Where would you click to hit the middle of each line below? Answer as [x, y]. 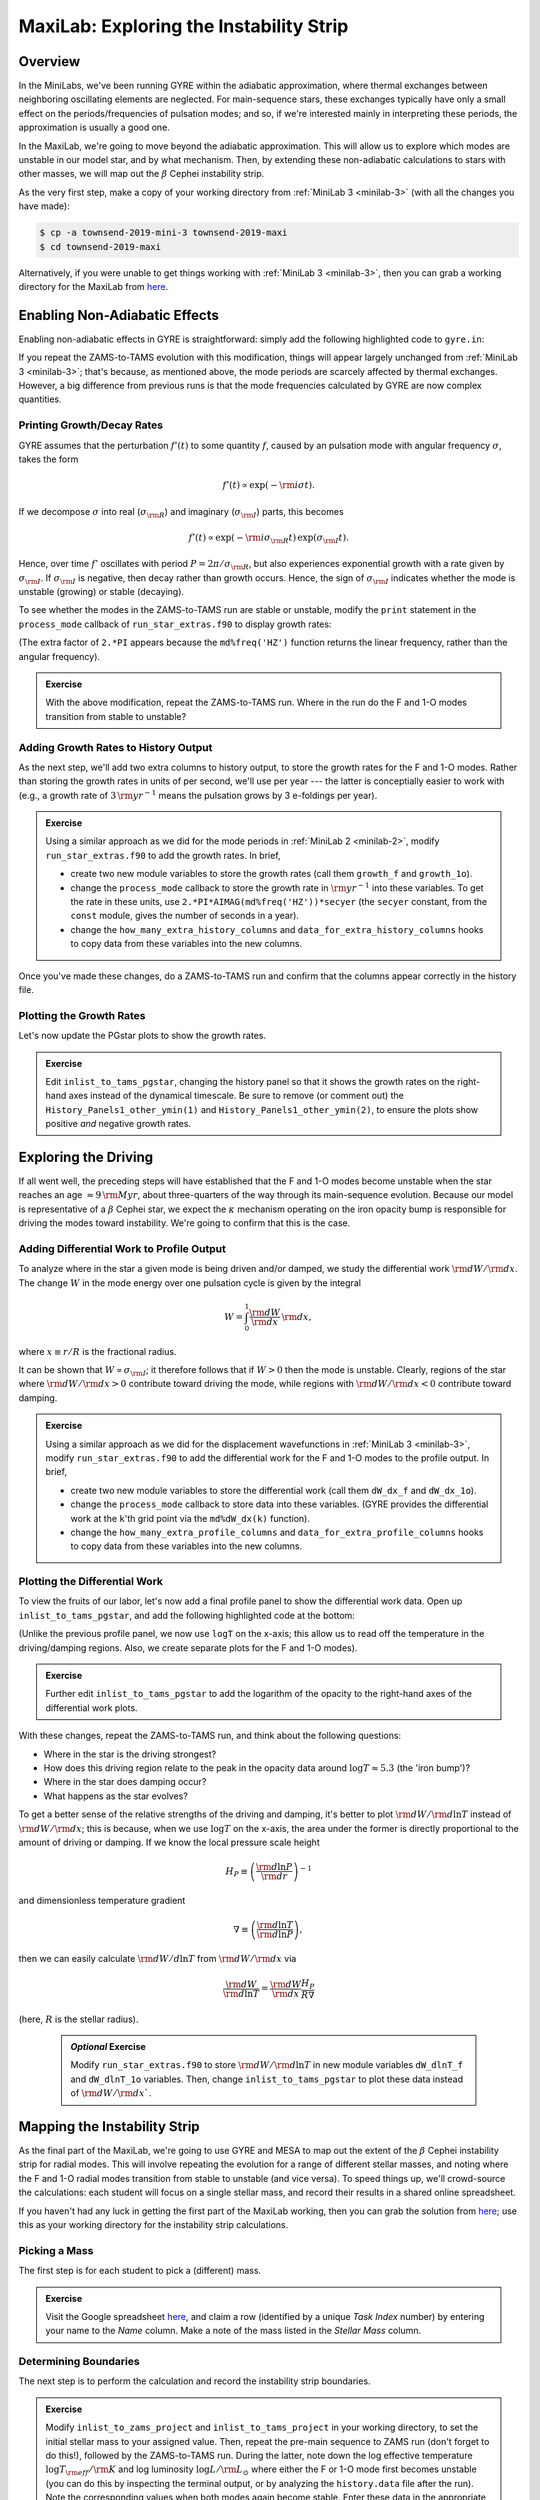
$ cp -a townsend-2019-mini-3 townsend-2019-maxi [163, 233]
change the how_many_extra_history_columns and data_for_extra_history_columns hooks [277, 929]
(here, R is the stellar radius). [78, 2019]
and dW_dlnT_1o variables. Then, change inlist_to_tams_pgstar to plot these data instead [267, 2079]
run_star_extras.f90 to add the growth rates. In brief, [163, 855]
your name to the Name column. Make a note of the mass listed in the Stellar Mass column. [233, 2331]
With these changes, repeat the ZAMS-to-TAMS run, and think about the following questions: [210, 1736]
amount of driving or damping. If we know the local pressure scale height [169, 1842]
